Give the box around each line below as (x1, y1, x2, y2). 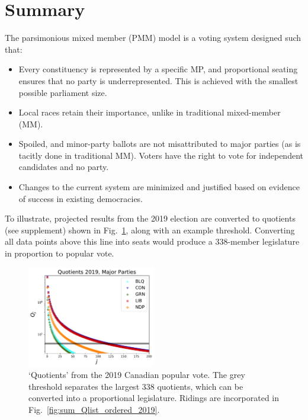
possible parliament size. (18, 86, 107, 98)
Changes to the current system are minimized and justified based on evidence (18, 181, 300, 193)
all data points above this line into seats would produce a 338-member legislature (5, 235, 300, 248)
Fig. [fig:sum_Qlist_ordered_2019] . (28, 403, 160, 416)
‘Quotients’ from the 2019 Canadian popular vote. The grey (28, 368, 245, 381)
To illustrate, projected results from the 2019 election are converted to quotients (5, 212, 296, 225)
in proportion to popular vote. (5, 247, 114, 259)
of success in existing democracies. (18, 192, 143, 204)
